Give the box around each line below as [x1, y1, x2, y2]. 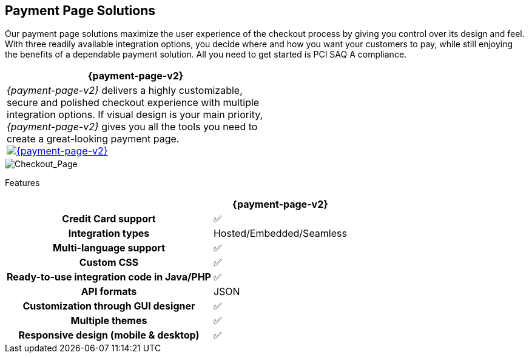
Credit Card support [62, 213, 156, 225]
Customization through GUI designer [22, 300, 195, 313]
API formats [81, 285, 137, 298]
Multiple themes [70, 314, 147, 327]
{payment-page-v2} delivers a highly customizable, [7, 84, 243, 97]
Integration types [68, 227, 150, 240]
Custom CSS [79, 256, 139, 269]
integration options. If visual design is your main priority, [7, 108, 263, 121]
